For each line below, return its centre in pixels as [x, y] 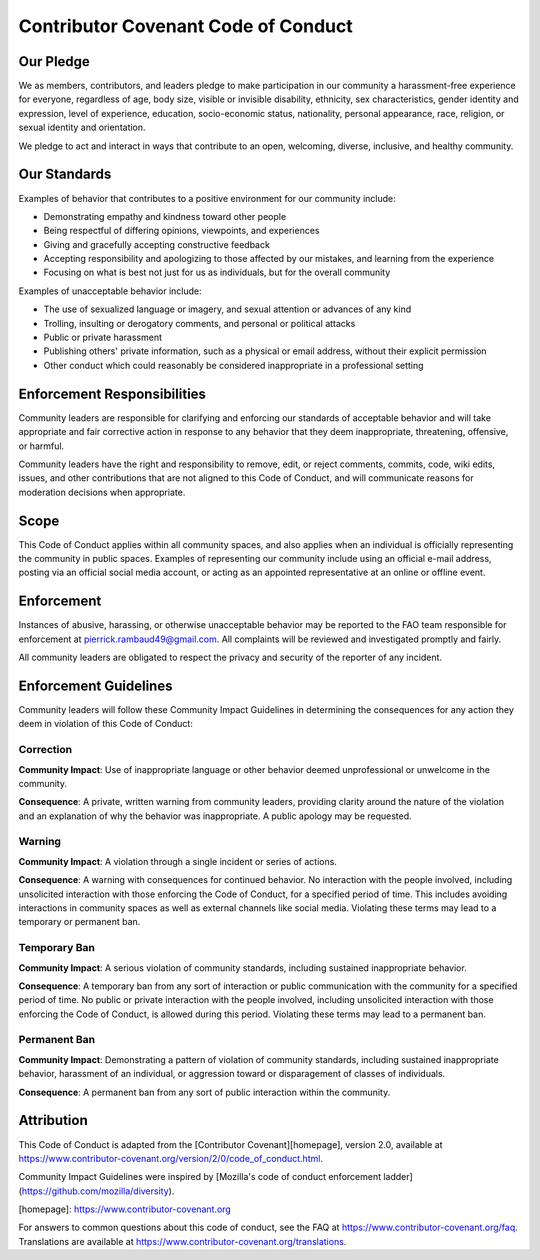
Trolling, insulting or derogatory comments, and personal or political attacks [199, 323]
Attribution [53, 1120]
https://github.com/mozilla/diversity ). [98, 1191]
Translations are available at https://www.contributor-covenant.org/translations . [182, 1241]
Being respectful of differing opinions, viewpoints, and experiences [181, 231]
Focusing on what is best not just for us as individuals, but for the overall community [217, 272]
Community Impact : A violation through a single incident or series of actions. [177, 861]
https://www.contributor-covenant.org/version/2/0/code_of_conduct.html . [171, 1158]
